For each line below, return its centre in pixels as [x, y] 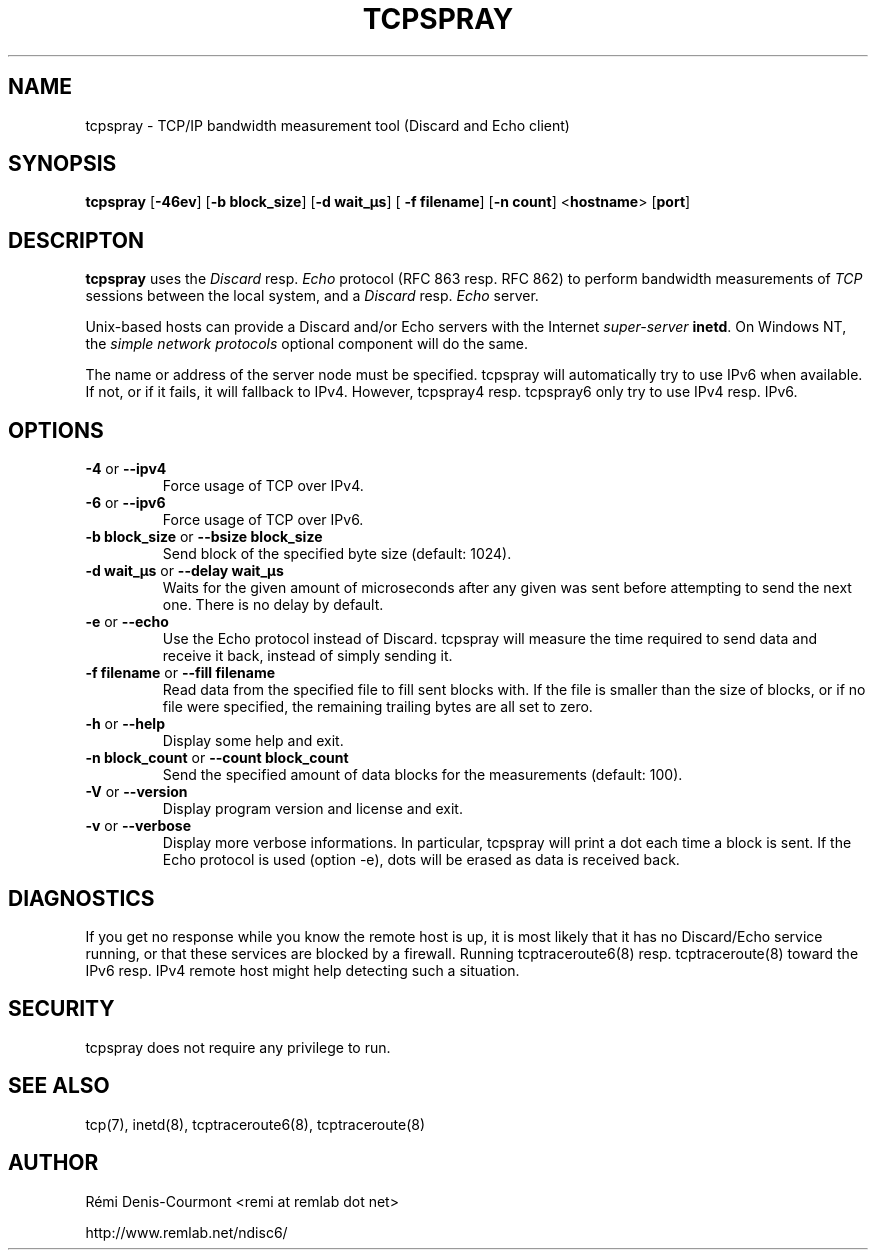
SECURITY [61, 1009]
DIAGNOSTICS [81, 898]
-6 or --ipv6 [125, 503]
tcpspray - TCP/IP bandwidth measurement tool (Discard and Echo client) [327, 125]
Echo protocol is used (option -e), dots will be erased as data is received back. [421, 860]
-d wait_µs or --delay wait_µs [184, 571]
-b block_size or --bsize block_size [204, 537]
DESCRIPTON [76, 240]
